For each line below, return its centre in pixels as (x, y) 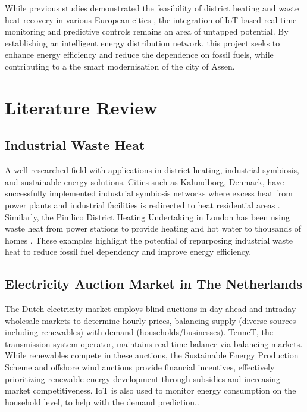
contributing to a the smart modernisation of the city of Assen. (120, 66)
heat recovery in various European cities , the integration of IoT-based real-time (151, 19)
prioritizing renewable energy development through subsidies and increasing (142, 378)
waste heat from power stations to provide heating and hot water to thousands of (153, 228)
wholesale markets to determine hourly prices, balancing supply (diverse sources (151, 320)
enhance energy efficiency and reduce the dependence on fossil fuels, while (139, 54)
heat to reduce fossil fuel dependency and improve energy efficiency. (128, 252)
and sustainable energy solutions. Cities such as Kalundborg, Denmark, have (145, 181)
